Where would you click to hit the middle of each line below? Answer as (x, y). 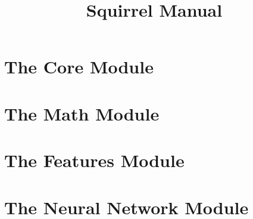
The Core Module (79, 67)
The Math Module (82, 113)
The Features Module (94, 160)
